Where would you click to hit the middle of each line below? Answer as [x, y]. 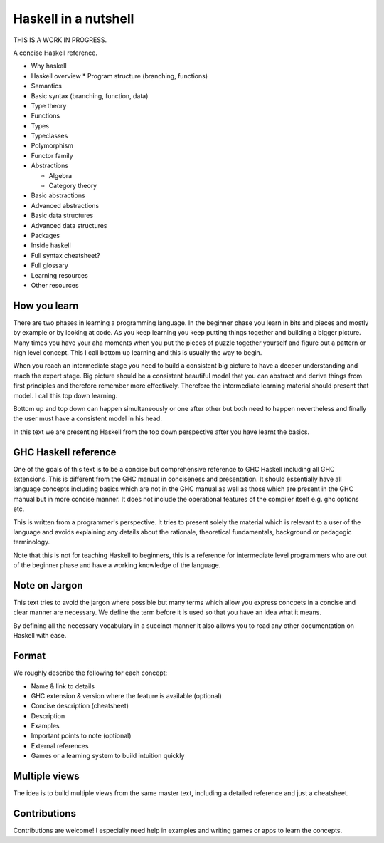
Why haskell [49, 66]
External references [60, 745]
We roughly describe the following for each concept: [90, 673]
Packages [46, 235]
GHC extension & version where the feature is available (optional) [126, 695]
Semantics [46, 86]
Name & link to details [63, 686]
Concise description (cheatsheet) [80, 706]
